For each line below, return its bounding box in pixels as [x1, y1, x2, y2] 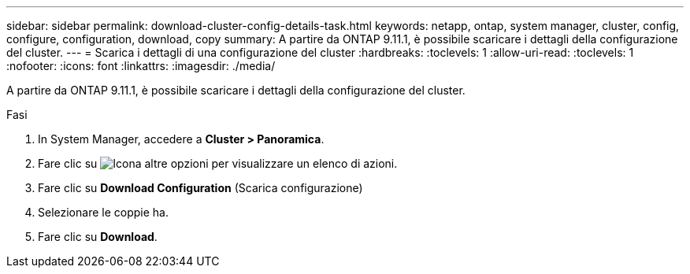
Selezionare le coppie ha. [38, 205, 169, 219]
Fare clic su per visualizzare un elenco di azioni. [38, 157, 398, 170]
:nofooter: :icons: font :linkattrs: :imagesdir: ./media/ [6, 59, 276, 72]
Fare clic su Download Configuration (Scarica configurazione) [38, 181, 363, 194]
